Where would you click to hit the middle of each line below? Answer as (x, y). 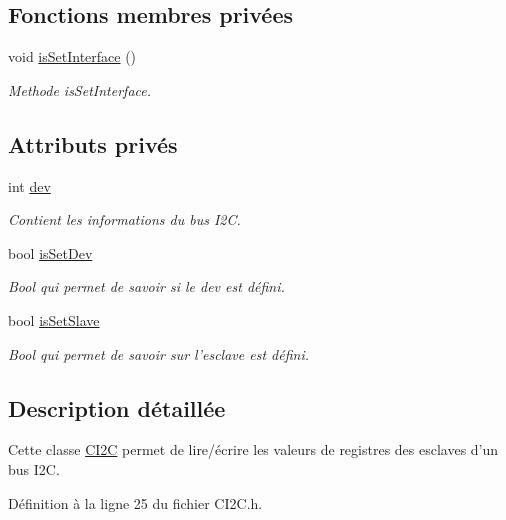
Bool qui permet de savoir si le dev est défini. (146, 286)
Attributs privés (93, 143)
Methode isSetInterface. (80, 89)
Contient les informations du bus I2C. (124, 219)
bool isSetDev (50, 252)
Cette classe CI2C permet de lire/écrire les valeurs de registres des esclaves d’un (253, 449)
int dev (29, 185)
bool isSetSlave (54, 319)
